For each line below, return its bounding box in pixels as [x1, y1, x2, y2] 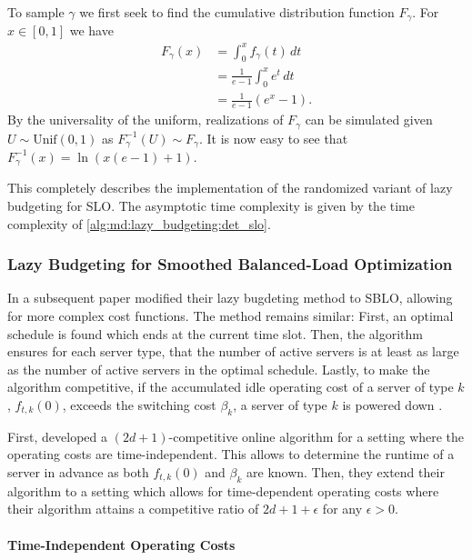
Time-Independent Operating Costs [7, 535, 236, 554]
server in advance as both [7, 462, 149, 481]
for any [322, 499, 363, 518]
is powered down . [342, 395, 443, 414]
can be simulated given [305, 110, 433, 129]
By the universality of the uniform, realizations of [7, 110, 284, 129]
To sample [7, 3, 65, 21]
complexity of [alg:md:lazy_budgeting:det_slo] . [7, 214, 271, 233]
